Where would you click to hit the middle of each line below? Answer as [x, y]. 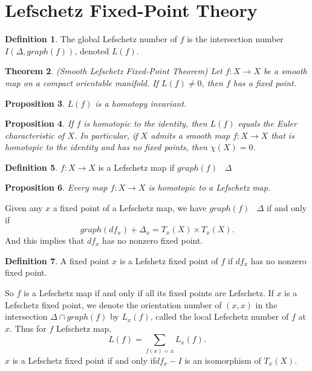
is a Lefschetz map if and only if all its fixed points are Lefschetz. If [148, 293]
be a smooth [285, 71]
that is [283, 135]
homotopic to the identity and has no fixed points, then [106, 147]
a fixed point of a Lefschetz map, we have [130, 208]
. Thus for [28, 328]
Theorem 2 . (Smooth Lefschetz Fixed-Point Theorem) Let [114, 71]
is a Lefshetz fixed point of [169, 260]
